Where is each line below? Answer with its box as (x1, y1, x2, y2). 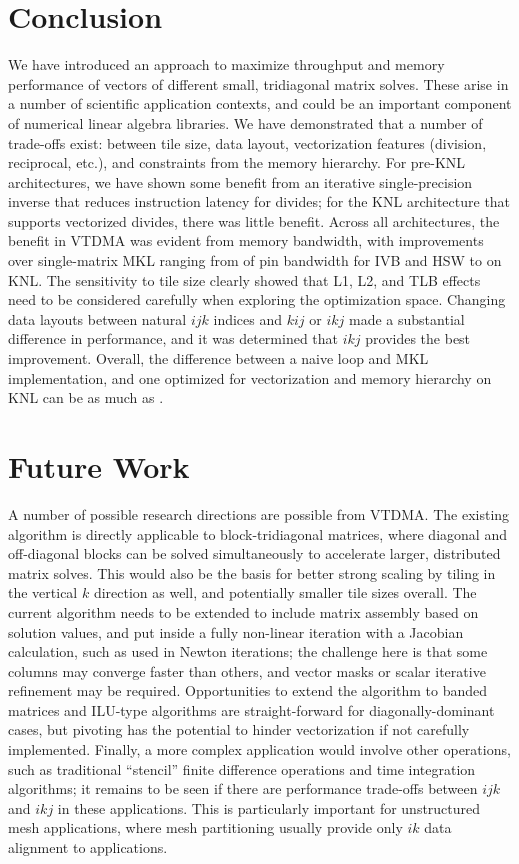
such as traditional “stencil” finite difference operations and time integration (8, 758, 476, 779)
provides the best (365, 328, 471, 349)
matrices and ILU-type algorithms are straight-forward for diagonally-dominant (8, 699, 495, 720)
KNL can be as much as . (8, 387, 164, 408)
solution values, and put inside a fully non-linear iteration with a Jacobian (8, 621, 464, 642)
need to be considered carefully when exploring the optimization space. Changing (8, 289, 506, 310)
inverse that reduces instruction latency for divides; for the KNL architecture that (8, 191, 511, 212)
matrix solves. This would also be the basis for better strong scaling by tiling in (8, 562, 496, 583)
